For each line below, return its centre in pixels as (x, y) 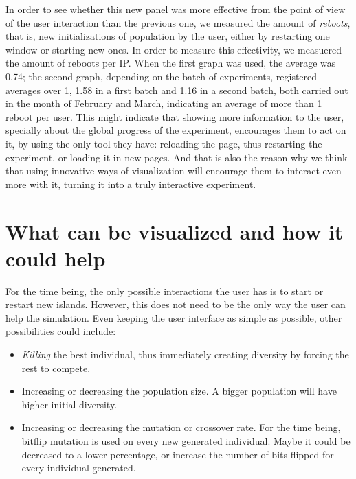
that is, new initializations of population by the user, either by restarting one (168, 36)
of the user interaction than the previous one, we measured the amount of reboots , (178, 22)
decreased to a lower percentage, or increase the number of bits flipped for (178, 454)
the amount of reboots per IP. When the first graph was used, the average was (171, 63)
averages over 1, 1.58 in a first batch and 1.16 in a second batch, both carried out (177, 90)
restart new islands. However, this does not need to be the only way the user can (176, 304)
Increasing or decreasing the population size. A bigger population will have (179, 391)
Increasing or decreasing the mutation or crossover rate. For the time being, (181, 427)
